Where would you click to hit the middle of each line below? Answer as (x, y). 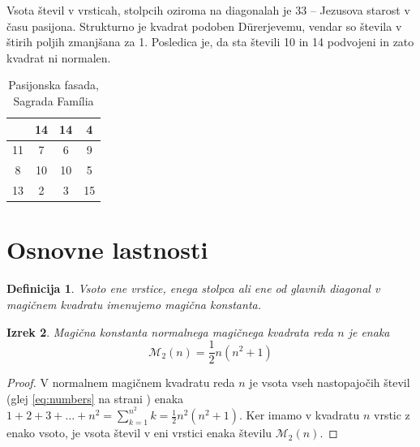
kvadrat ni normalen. (59, 57)
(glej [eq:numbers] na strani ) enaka (95, 398)
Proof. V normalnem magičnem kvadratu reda (121, 383)
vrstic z (392, 415)
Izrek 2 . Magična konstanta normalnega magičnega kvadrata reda (170, 331)
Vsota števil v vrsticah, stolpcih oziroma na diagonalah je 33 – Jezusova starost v (208, 10)
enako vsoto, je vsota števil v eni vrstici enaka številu (139, 433)
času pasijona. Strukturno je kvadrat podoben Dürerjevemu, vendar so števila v (204, 26)
